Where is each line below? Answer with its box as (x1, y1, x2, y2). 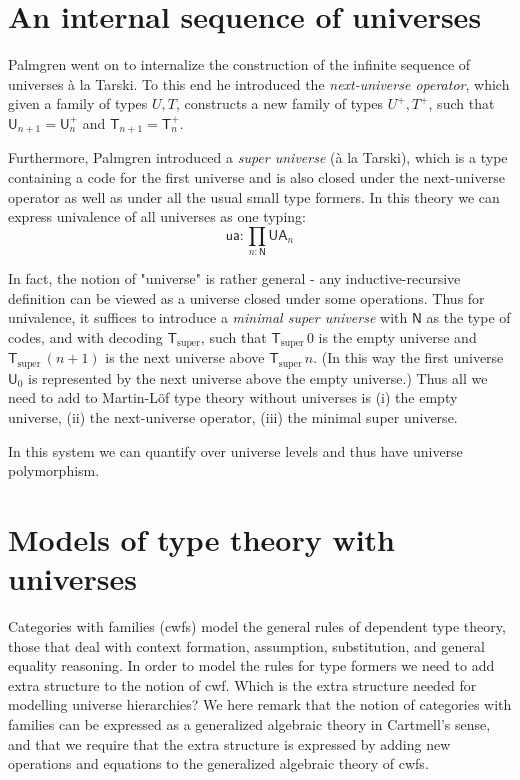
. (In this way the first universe (313, 347, 504, 368)
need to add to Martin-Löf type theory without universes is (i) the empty (8, 387, 458, 408)
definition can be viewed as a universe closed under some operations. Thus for (8, 287, 485, 308)
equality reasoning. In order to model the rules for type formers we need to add (8, 655, 495, 676)
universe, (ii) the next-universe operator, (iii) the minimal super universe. (8, 406, 458, 427)
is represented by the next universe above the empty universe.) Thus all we (27, 367, 488, 388)
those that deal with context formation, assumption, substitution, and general (8, 635, 485, 656)
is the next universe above (105, 347, 265, 368)
